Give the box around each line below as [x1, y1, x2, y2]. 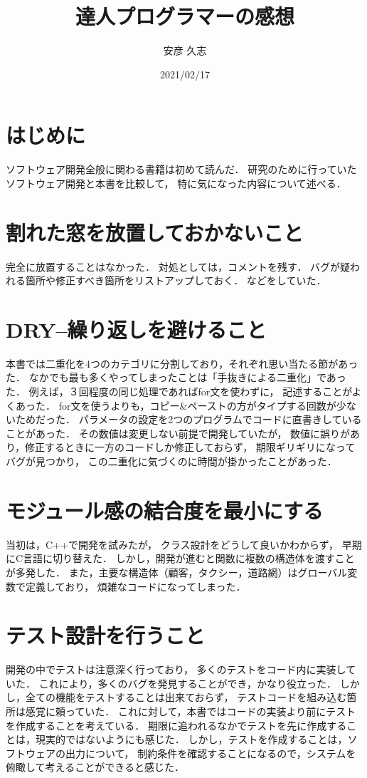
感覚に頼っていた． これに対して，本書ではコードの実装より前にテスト [25, 704, 356, 719]
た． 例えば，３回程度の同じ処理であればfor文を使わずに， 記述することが [6, 384, 352, 399]
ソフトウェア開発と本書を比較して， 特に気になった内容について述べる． [6, 175, 346, 190]
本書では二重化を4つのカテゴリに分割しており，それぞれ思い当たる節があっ [6, 356, 358, 370]
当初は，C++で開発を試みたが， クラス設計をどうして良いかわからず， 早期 [6, 536, 362, 551]
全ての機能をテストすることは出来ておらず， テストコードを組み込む [25, 690, 347, 705]
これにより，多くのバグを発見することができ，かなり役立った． [38, 675, 336, 690]
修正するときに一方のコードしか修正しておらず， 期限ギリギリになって [25, 440, 356, 455]
